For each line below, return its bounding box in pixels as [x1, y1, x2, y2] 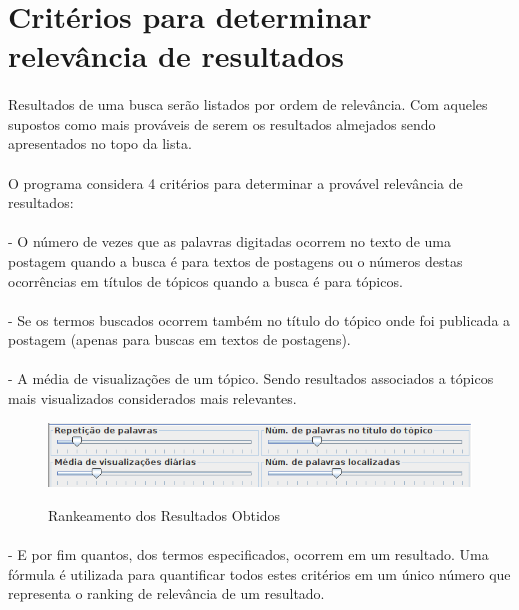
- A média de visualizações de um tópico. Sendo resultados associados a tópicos [8, 368, 494, 389]
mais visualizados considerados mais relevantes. [8, 388, 297, 409]
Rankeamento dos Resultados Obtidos [48, 504, 281, 525]
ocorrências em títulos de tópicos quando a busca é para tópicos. [8, 270, 403, 291]
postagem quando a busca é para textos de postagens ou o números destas [8, 250, 463, 271]
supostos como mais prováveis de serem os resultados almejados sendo [8, 113, 436, 134]
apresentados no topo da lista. [8, 133, 192, 154]
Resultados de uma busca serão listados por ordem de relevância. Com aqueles [8, 94, 488, 115]
